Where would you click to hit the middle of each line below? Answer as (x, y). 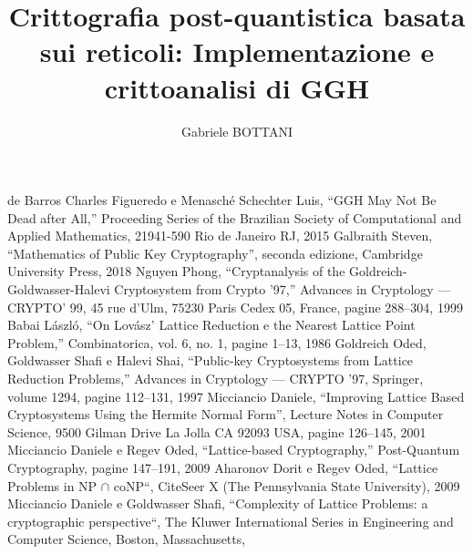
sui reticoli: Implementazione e (237, 51)
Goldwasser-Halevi (59, 289)
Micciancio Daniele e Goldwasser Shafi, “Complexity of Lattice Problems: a (218, 503)
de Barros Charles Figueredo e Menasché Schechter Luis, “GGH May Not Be (222, 200)
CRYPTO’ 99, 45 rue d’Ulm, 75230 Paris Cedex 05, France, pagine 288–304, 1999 (235, 307)
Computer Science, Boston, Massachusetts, (127, 539)
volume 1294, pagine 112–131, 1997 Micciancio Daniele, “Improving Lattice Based (236, 396)
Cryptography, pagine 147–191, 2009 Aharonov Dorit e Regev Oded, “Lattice (223, 467)
